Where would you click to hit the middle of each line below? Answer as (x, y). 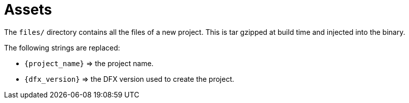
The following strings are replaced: (62, 47)
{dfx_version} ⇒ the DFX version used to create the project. (129, 79)
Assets (28, 10)
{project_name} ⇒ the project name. (89, 63)
